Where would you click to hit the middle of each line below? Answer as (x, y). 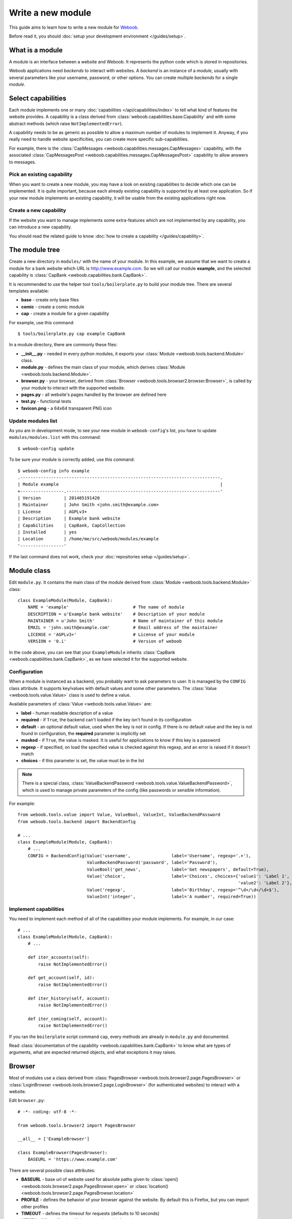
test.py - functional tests (46, 401)
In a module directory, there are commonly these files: (63, 345)
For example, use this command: (42, 322)
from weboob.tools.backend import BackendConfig (77, 821)
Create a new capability (38, 211)
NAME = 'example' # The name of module (106, 607)
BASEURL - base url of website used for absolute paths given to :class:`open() (100, 1180)
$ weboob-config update (46, 448)
